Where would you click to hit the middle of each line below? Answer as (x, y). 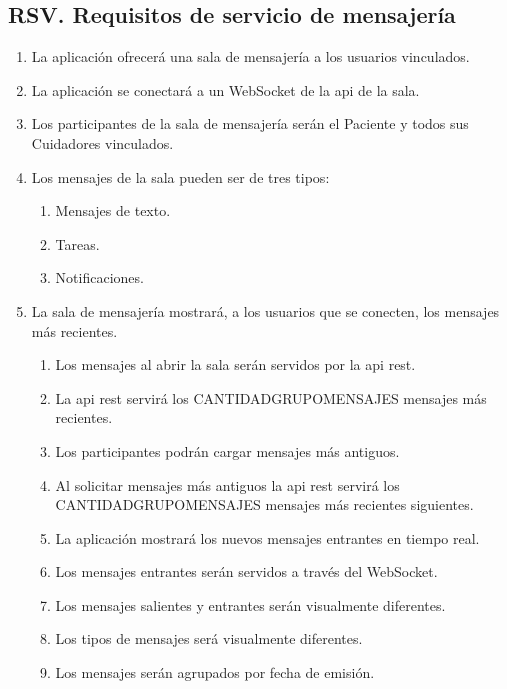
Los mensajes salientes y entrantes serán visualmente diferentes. (250, 604)
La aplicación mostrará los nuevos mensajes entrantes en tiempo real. (267, 537)
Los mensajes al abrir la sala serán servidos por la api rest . (235, 364)
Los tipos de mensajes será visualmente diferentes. (209, 638)
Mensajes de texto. (113, 210)
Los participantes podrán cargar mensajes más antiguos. (227, 450)
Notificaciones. (99, 277)
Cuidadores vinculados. (102, 142)
